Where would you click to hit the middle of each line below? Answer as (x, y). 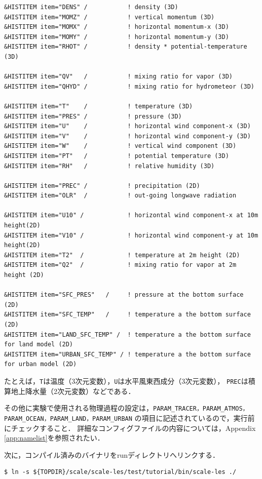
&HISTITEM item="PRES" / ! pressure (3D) (93, 116)
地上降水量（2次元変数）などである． (73, 391)
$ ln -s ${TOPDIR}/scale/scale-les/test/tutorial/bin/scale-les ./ (120, 472)
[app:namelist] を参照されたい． (54, 438)
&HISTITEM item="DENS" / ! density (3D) (91, 7)
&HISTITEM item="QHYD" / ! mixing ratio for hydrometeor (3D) (129, 86)
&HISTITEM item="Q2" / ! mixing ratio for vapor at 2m (120, 265)
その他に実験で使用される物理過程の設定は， (79, 408)
